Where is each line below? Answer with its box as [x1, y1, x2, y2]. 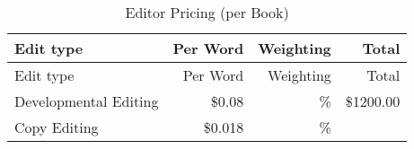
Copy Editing [14, 117, 99, 137]
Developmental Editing [14, 91, 159, 111]
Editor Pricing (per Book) [125, 2, 289, 22]
